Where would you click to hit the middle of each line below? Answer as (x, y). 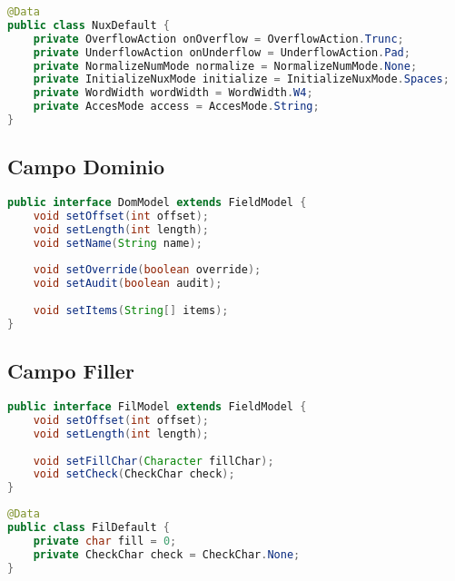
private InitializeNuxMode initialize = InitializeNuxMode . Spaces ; (241, 79)
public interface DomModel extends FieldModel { (157, 203)
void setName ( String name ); (118, 243)
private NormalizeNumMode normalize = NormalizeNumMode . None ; (225, 66)
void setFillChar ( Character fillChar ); (153, 461)
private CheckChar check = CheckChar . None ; (167, 554)
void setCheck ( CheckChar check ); (134, 474)
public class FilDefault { (89, 528)
